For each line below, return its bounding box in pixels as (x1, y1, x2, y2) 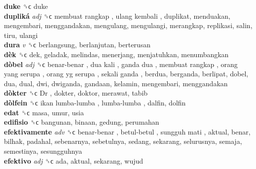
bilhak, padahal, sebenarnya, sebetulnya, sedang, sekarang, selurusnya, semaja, (4, 136, 242, 146)
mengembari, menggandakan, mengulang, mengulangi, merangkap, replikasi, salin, (4, 20, 253, 31)
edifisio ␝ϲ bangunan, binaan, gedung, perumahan (4, 117, 159, 127)
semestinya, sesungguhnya (4, 145, 82, 156)
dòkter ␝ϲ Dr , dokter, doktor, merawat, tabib (4, 88, 148, 98)
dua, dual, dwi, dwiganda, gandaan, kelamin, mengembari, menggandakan (4, 78, 228, 88)
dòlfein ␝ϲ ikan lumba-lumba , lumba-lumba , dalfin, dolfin (4, 97, 186, 107)
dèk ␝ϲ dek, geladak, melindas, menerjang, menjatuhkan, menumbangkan (4, 49, 229, 59)
